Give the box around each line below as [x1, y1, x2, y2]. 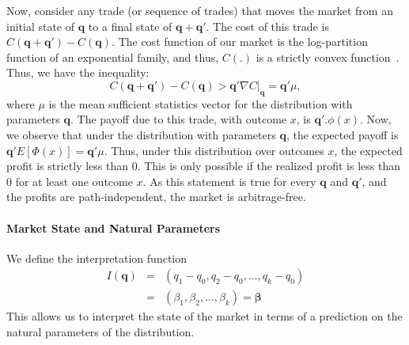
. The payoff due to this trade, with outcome [70, 111, 287, 127]
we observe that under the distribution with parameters [6, 126, 276, 142]
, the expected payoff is [286, 126, 399, 142]
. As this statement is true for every [142, 172, 316, 189]
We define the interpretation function [6, 249, 187, 266]
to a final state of [88, 17, 172, 34]
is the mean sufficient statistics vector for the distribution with [48, 95, 353, 112]
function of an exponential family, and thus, [6, 48, 219, 65]
